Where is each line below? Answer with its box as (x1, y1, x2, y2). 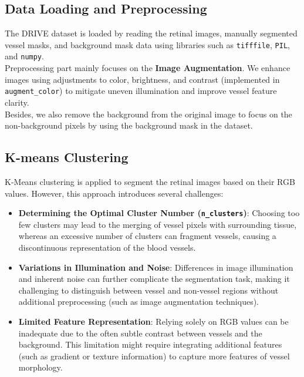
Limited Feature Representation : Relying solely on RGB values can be (18, 315, 289, 327)
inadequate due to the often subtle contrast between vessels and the (18, 326, 262, 339)
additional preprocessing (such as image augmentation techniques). (18, 295, 259, 308)
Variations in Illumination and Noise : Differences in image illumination (18, 261, 293, 273)
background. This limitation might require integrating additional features (18, 338, 282, 351)
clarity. (5, 96, 29, 108)
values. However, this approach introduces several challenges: (5, 187, 224, 199)
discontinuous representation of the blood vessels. (18, 241, 196, 253)
